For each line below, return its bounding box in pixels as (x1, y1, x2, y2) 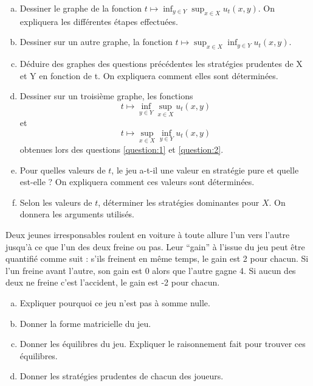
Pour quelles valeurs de (19, 163, 106, 176)
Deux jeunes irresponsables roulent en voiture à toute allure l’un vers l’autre (5, 228, 290, 240)
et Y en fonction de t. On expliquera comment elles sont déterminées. (19, 69, 278, 82)
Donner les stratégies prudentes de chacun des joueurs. (19, 370, 224, 382)
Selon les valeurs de (19, 195, 92, 208)
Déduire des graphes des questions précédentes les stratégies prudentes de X (19, 57, 303, 70)
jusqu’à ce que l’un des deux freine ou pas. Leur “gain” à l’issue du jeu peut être (5, 240, 305, 253)
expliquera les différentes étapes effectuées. (19, 15, 178, 27)
